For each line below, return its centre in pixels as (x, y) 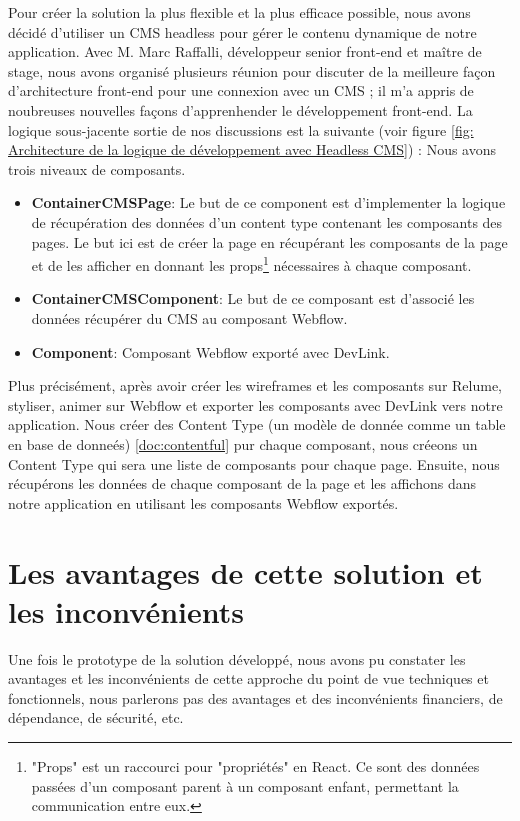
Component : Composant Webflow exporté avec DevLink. (210, 351)
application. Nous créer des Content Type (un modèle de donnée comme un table (257, 424)
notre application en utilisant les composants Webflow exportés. (203, 502)
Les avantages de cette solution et (245, 571)
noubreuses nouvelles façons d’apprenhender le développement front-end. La (240, 109)
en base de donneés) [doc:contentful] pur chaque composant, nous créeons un (243, 443)
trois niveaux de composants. (97, 168)
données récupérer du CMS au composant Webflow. (189, 317)
